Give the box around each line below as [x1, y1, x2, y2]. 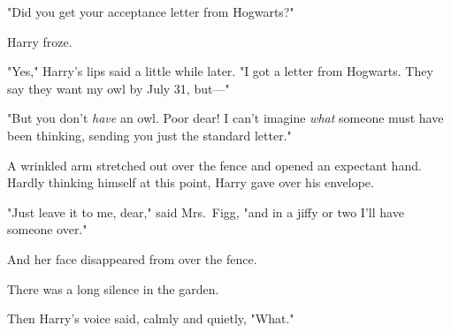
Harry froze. [7, 32, 73, 50]
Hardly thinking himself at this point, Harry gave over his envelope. [7, 173, 374, 192]
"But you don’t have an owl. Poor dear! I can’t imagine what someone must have [7, 109, 444, 127]
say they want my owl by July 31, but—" [7, 79, 230, 97]
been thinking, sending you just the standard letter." [7, 125, 292, 144]
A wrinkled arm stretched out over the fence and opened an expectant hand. [7, 155, 422, 174]
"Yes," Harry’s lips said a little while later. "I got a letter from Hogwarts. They [7, 62, 433, 80]
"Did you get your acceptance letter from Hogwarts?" [7, 3, 294, 20]
